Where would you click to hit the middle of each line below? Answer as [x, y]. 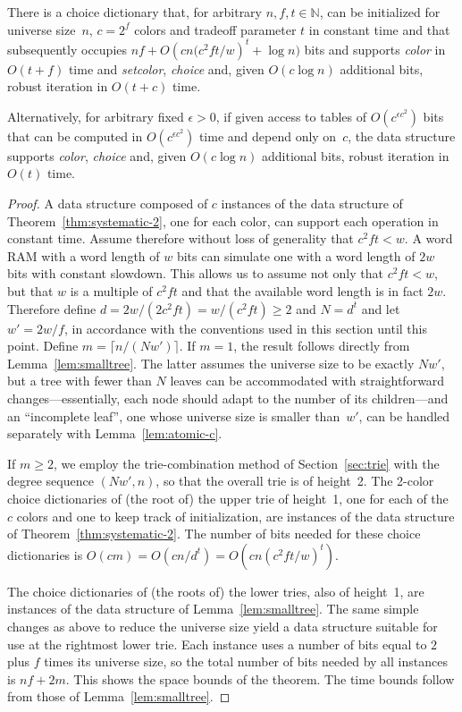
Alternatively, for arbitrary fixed [96, 116]
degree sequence [50, 481]
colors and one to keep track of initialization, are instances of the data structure [235, 516]
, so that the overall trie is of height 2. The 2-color [295, 481]
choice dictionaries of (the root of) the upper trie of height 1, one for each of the [228, 498]
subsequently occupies [67, 49]
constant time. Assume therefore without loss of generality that [181, 238]
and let [381, 308]
